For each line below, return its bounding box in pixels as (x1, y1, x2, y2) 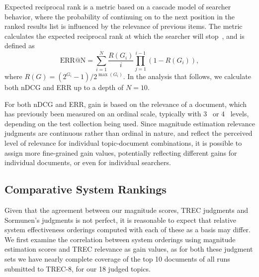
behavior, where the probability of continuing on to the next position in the (4, 11, 235, 21)
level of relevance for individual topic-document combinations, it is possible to (4, 138, 242, 148)
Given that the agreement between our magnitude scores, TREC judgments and (4, 205, 249, 215)
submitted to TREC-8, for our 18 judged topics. (4, 263, 151, 274)
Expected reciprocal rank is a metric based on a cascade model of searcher (4, 1, 231, 11)
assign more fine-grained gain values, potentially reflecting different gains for (4, 147, 237, 158)
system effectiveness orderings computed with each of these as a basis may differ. (4, 224, 251, 235)
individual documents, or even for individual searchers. (4, 157, 171, 168)
